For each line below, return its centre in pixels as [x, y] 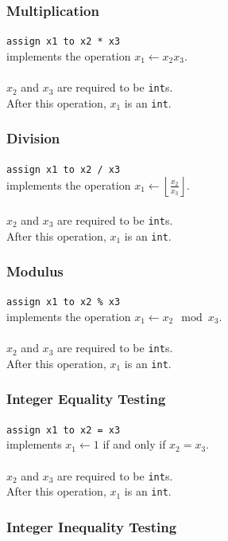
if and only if [134, 444]
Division [33, 138]
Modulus [35, 271]
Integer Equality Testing [86, 399]
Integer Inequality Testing [92, 526]
